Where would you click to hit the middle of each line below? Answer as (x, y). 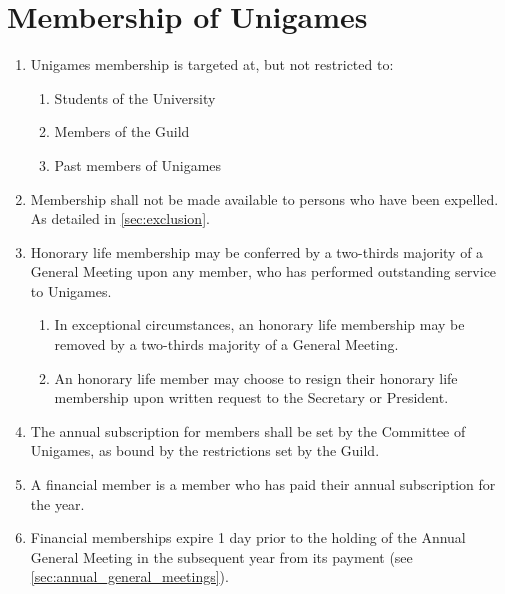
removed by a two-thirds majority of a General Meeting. (226, 344)
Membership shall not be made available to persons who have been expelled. (264, 198)
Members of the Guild (122, 131)
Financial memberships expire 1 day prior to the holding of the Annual (248, 537)
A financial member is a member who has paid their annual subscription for (263, 484)
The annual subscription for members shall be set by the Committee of (248, 430)
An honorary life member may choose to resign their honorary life (256, 377)
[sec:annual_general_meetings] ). (129, 576)
